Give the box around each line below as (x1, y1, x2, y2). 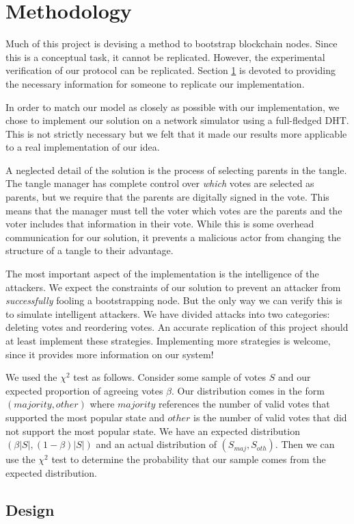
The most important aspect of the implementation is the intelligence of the (5, 266, 319, 281)
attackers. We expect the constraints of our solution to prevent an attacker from (5, 279, 341, 294)
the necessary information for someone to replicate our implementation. (5, 76, 305, 90)
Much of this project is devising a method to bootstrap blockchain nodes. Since (5, 36, 338, 51)
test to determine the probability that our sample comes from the (51, 452, 326, 466)
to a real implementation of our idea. (5, 140, 160, 154)
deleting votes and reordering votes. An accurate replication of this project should (5, 320, 349, 334)
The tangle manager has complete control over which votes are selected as (5, 176, 314, 190)
